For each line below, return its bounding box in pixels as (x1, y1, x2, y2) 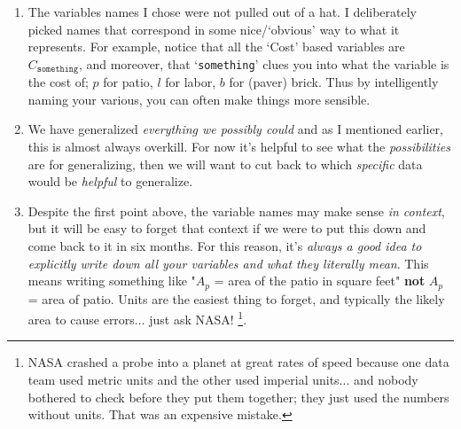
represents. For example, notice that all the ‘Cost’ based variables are (27, 37, 405, 56)
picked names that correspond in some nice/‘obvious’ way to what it (27, 19, 400, 38)
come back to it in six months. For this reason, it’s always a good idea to (27, 236, 422, 254)
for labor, (165, 73, 216, 91)
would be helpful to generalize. (27, 172, 193, 191)
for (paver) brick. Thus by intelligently (229, 73, 439, 91)
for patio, (103, 73, 153, 91)
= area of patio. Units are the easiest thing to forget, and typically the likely (27, 289, 445, 308)
